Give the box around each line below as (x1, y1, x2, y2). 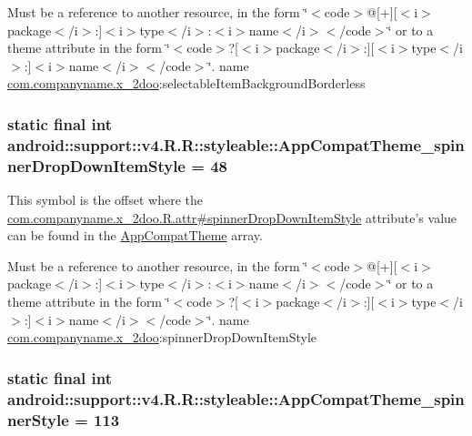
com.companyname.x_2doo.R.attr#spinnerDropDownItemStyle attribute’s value (7, 208, 457, 227)
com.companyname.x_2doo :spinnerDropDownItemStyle (7, 328, 317, 347)
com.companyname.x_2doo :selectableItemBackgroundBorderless (7, 74, 366, 93)
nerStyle (7, 408, 69, 431)
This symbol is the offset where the (7, 190, 203, 209)
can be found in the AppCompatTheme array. (7, 226, 263, 245)
